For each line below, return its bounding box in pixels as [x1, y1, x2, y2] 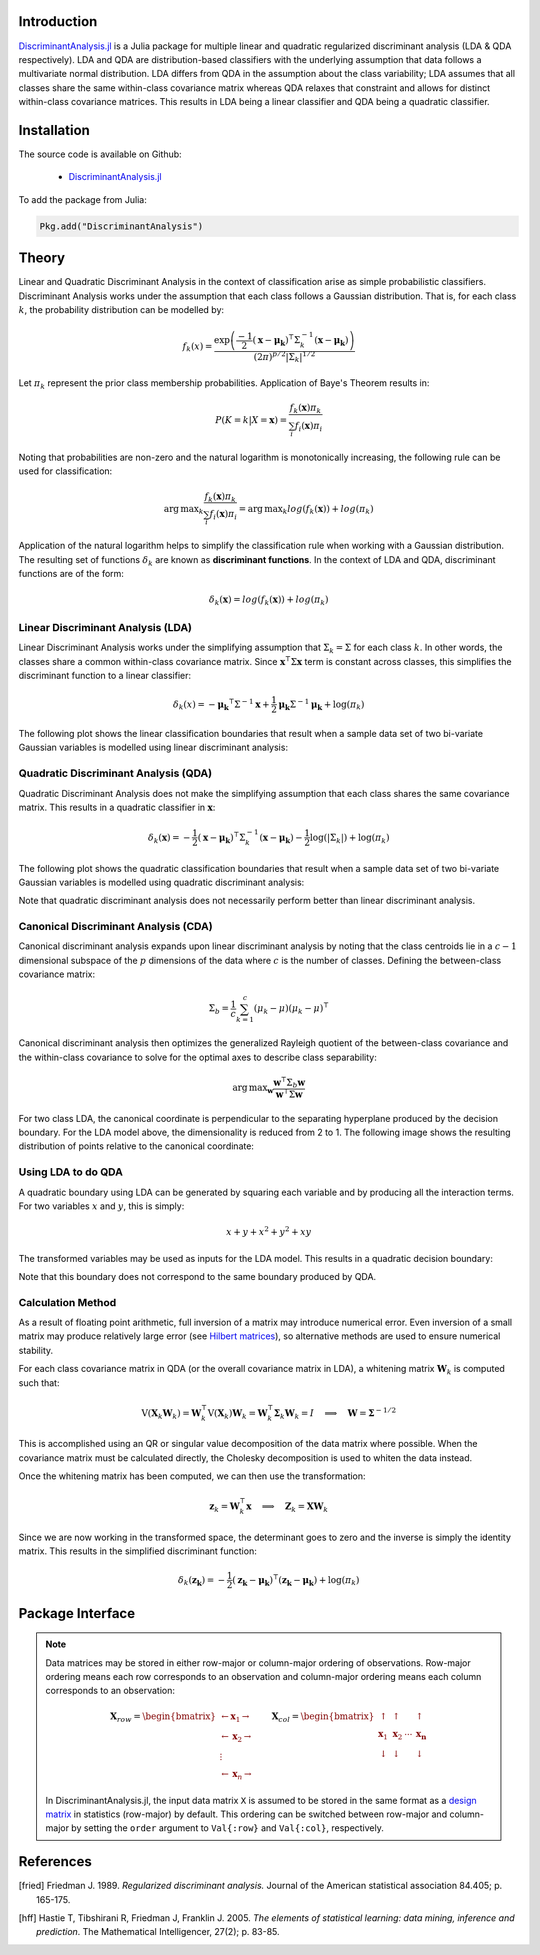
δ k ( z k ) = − [178, 1574, 226, 1588]
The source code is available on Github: [18, 148, 182, 160]
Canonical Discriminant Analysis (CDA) [18, 920, 214, 934]
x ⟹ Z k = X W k [245, 1500, 329, 1514]
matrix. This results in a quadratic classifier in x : [18, 801, 216, 813]
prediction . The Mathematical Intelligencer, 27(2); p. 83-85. [36, 1926, 280, 1938]
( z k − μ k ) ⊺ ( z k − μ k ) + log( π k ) [231, 1572, 360, 1588]
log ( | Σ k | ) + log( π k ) [310, 831, 390, 845]
